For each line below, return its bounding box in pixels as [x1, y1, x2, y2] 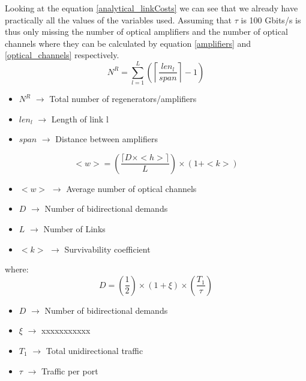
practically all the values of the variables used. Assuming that [5, 13, 232, 26]
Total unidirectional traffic [46, 344, 143, 357]
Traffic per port [41, 364, 98, 377]
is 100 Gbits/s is [241, 13, 301, 26]
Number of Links [43, 223, 106, 235]
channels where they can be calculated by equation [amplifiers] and [5, 37, 251, 49]
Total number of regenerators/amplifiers [49, 92, 197, 105]
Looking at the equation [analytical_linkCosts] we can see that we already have [5, 2, 298, 14]
